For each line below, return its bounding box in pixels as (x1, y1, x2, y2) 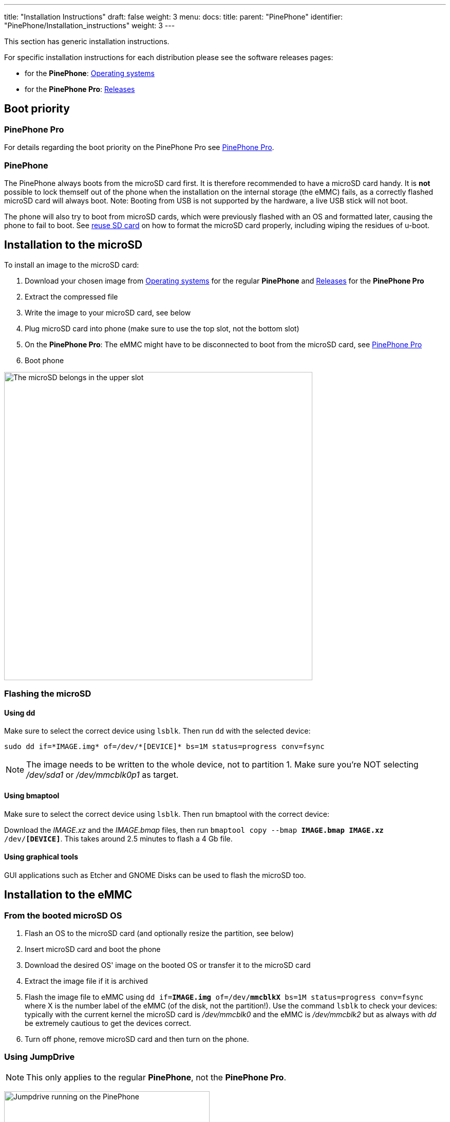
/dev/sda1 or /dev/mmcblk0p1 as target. (26, 770, 179, 780)
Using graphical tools (4, 852, 78, 862)
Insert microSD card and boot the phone (25, 945, 161, 954)
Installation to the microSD (4, 238, 143, 252)
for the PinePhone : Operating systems (25, 69, 155, 78)
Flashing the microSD (4, 688, 91, 699)
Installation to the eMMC (4, 888, 133, 902)
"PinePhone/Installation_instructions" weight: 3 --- (4, 21, 175, 30)
